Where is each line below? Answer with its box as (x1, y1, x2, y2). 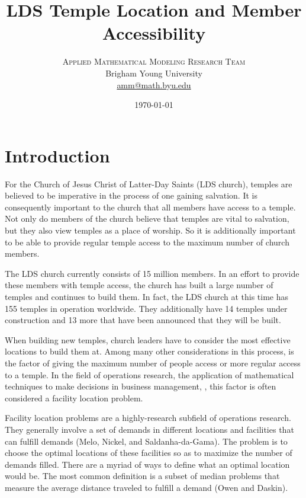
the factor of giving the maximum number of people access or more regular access (5, 356, 301, 369)
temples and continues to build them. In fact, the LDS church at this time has (5, 290, 289, 302)
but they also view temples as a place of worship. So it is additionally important (5, 224, 296, 236)
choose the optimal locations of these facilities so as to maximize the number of (5, 446, 292, 459)
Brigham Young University (105, 66, 202, 79)
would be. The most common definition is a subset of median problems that (5, 470, 280, 482)
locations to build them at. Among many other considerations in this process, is (5, 345, 294, 357)
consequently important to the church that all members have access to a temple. (5, 200, 296, 213)
